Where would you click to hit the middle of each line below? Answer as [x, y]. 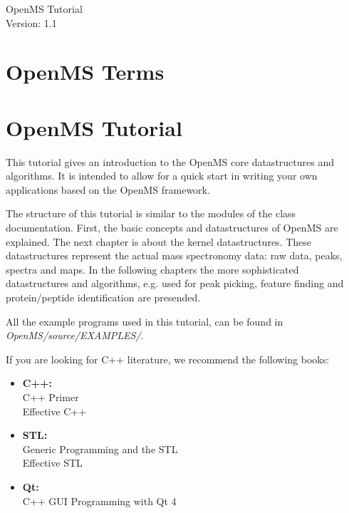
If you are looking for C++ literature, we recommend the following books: [168, 359]
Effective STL [52, 463]
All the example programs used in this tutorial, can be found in [145, 321]
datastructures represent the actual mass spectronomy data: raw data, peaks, [174, 255]
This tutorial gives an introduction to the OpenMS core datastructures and [170, 161]
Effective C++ [54, 411]
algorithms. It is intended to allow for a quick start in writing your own [162, 176]
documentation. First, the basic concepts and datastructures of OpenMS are [172, 228]
